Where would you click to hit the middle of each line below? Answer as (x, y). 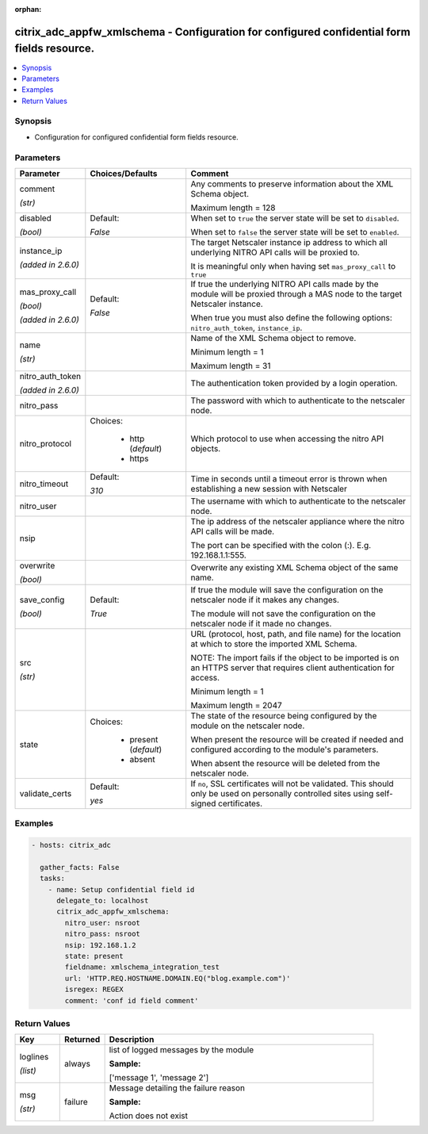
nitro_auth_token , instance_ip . (246, 328)
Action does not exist (148, 1116)
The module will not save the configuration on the (283, 613)
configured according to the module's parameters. (285, 749)
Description (132, 1040)
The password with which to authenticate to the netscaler (298, 400)
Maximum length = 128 (233, 208)
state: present (94, 956)
